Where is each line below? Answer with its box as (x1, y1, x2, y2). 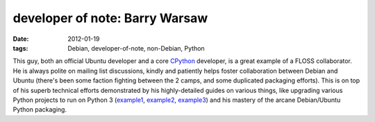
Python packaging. (12, 105, 67, 114)
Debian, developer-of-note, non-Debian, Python (67, 44, 205, 52)
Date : (12, 35, 29, 43)
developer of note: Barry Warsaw (12, 10, 208, 26)
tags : (12, 44, 28, 52)
